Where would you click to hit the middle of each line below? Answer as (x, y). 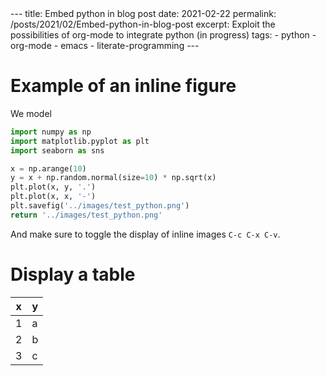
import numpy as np (51, 132)
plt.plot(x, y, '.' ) (53, 187)
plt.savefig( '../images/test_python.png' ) (100, 206)
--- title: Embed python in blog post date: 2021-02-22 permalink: (143, 13)
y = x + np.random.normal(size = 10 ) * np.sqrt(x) (113, 178)
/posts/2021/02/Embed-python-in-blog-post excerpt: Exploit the (143, 24)
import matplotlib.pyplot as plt (80, 141)
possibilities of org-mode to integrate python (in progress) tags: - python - (163, 35)
